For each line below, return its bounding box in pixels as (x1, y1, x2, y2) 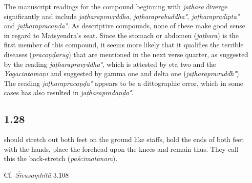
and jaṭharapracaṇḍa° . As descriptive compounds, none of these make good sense (4, 20, 245, 31)
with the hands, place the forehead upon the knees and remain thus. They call (4, 143, 238, 154)
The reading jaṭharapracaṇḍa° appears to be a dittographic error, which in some (4, 78, 244, 88)
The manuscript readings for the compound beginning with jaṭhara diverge (4, 1, 228, 11)
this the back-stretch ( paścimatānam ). (4, 153, 118, 163)
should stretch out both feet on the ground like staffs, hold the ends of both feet (4, 134, 244, 144)
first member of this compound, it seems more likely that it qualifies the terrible (4, 40, 244, 50)
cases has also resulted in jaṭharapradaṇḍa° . (4, 87, 134, 98)
